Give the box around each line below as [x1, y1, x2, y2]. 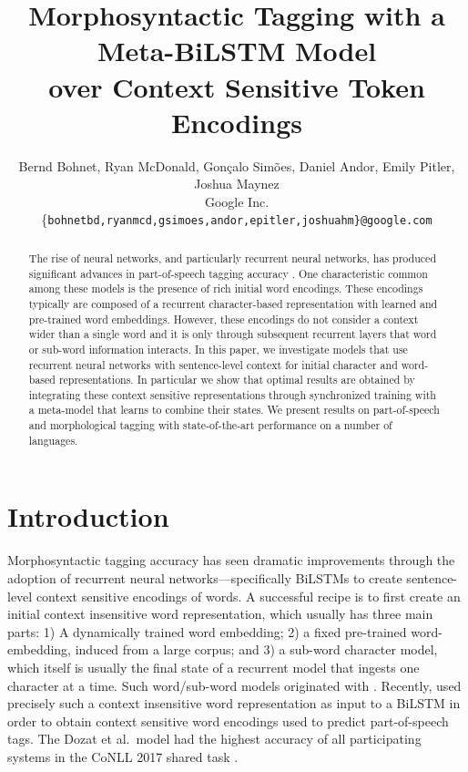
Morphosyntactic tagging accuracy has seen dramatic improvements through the [7, 551, 455, 570]
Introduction [7, 498, 169, 535]
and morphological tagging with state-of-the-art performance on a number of [28, 417, 392, 433]
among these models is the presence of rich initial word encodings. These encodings [28, 281, 423, 296]
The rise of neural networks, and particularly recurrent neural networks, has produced [28, 250, 437, 265]
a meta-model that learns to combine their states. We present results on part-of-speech [28, 402, 440, 417]
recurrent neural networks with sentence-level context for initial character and [28, 356, 398, 372]
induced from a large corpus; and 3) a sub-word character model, [75, 640, 438, 659]
